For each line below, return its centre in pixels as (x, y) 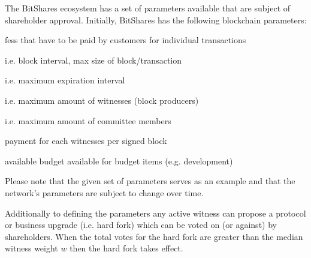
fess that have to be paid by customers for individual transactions (126, 40)
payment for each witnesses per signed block (86, 141)
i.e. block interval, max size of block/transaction (93, 60)
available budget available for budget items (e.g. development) (119, 160)
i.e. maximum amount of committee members (88, 120)
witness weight (31, 248)
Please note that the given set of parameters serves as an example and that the (150, 181)
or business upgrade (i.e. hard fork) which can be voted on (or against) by (141, 225)
